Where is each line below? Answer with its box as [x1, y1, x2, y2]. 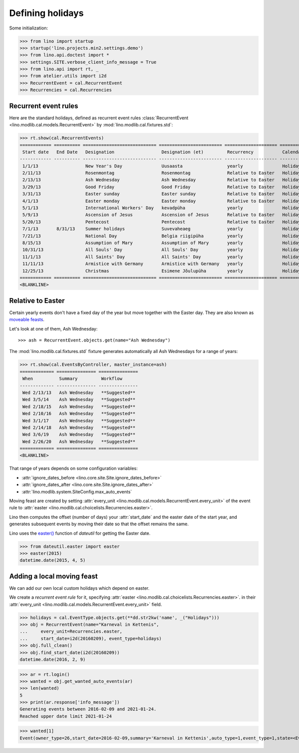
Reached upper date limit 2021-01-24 [19, 713, 112, 719]
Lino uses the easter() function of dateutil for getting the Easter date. [9, 530, 150, 536]
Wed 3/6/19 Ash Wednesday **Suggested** [22, 432, 136, 437]
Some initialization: [9, 25, 48, 31]
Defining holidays [9, 7, 84, 18]
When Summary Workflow [22, 376, 123, 381]
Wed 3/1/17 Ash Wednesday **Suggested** [22, 417, 136, 423]
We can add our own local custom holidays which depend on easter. [9, 585, 149, 591]
